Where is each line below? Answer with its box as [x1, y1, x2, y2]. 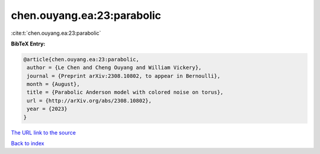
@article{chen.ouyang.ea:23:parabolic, [23, 56, 139, 63]
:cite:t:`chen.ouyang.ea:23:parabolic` [11, 30, 101, 37]
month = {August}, [27, 81, 80, 88]
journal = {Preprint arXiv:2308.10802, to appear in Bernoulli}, [27, 73, 220, 79]
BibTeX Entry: [11, 40, 46, 47]
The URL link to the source [11, 129, 76, 136]
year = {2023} [27, 106, 68, 112]
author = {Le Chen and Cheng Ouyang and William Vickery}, [27, 64, 202, 71]
